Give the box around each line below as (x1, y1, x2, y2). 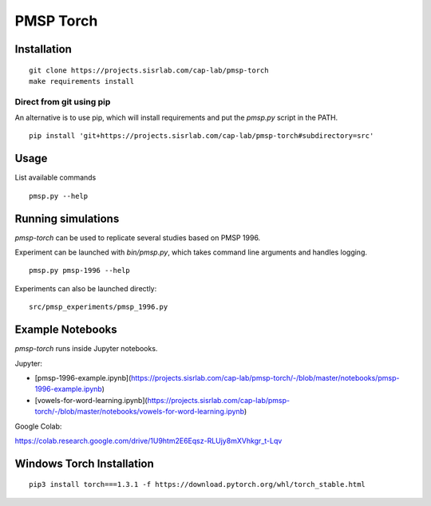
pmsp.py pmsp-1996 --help (29, 266, 131, 275)
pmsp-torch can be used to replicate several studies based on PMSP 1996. (14, 232, 261, 243)
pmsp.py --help (29, 192, 89, 200)
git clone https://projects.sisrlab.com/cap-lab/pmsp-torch (29, 65, 269, 75)
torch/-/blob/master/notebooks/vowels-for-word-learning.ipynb (34, 407, 245, 417)
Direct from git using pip (14, 96, 111, 107)
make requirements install (29, 77, 135, 85)
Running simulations (14, 211, 120, 225)
